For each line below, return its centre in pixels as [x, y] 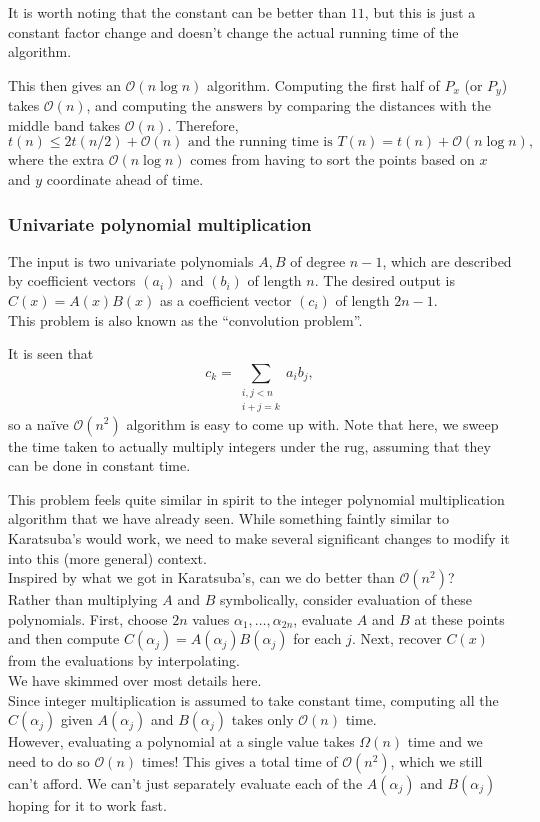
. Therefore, [203, 124]
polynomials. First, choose [88, 618]
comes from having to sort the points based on [332, 159]
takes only [262, 719]
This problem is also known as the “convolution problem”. [185, 319]
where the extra [56, 159]
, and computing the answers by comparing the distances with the [288, 105]
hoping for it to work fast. [87, 804]
